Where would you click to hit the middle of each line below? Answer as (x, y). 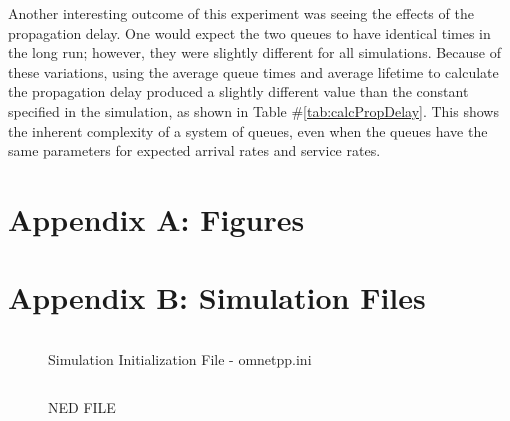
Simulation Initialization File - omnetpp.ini (180, 359)
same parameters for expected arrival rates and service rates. (194, 150)
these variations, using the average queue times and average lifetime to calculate (253, 71)
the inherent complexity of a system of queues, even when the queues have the (248, 130)
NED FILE (82, 406)
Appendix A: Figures (156, 218)
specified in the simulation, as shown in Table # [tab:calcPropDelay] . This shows (253, 110)
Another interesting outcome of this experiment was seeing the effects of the (241, 13)
